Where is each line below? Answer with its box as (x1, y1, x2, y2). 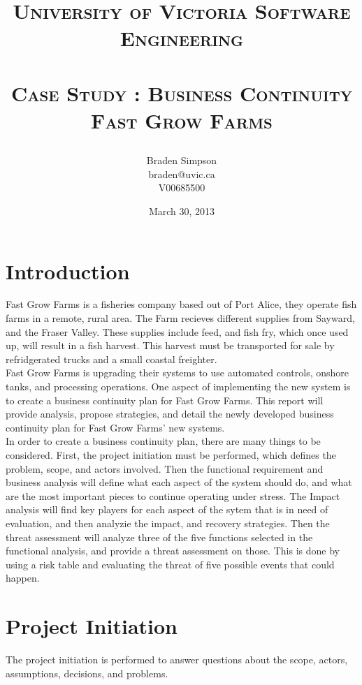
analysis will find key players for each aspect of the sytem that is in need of (6, 502, 328, 517)
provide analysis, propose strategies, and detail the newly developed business (6, 406, 334, 421)
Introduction (6, 256, 130, 285)
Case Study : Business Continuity (10, 78, 353, 107)
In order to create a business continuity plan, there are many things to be (6, 434, 321, 448)
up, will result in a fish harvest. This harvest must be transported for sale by (6, 338, 335, 353)
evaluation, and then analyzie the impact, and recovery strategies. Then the (6, 515, 330, 530)
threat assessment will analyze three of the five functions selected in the (6, 529, 313, 544)
